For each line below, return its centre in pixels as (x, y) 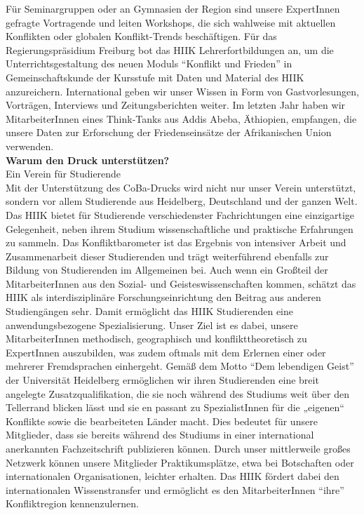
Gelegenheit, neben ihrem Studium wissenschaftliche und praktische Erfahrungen (180, 228)
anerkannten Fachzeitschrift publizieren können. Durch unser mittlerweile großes (178, 448)
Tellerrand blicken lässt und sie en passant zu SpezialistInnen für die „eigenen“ (175, 407)
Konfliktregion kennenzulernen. (72, 503)
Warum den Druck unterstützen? (88, 160)
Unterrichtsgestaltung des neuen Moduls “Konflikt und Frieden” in (149, 63)
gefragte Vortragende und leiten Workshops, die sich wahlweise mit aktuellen (171, 22)
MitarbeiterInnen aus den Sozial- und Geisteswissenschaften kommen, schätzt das (181, 283)
